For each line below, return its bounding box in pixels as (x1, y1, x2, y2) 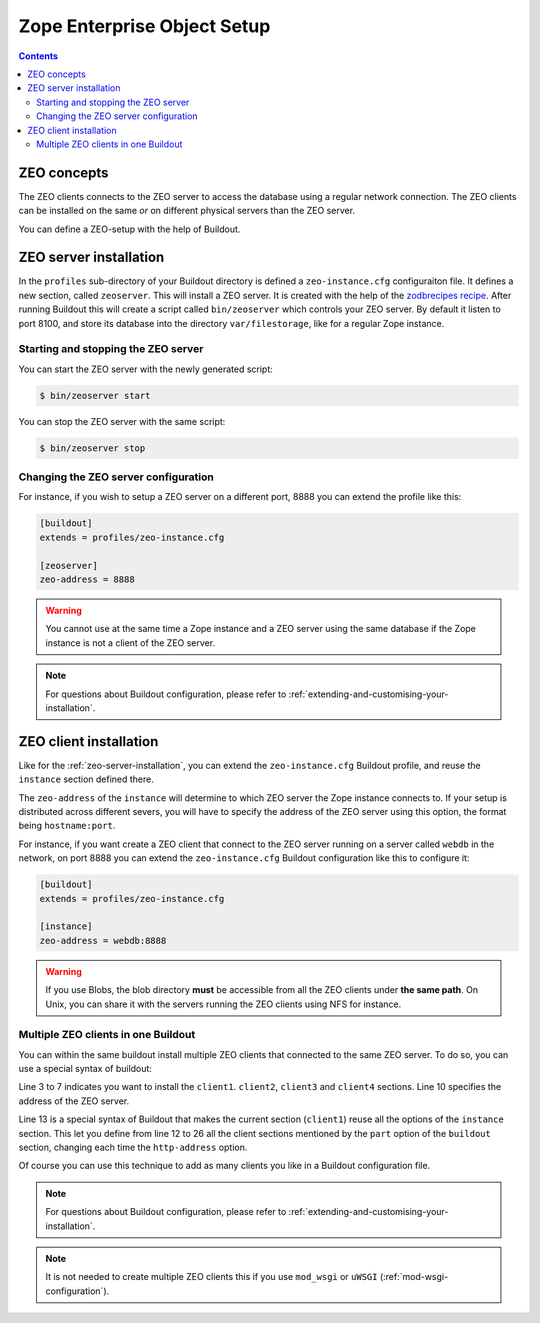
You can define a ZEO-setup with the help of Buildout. (18, 223, 241, 235)
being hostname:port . (18, 820, 116, 832)
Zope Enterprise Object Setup (18, 15, 271, 37)
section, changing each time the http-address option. (18, 1141, 248, 1154)
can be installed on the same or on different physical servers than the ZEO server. (18, 205, 355, 217)
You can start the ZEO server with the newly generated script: (18, 363, 274, 375)
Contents (18, 50, 59, 62)
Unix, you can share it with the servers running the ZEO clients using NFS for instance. (45, 998, 402, 1010)
